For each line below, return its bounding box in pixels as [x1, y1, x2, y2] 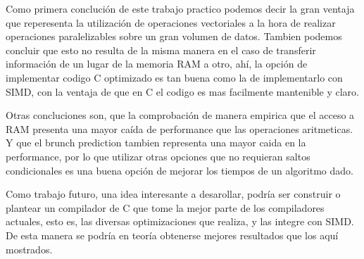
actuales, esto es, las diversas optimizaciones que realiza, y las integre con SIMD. [6, 214, 354, 229]
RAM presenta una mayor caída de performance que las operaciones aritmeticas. [6, 121, 353, 136]
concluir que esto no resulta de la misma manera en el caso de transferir [6, 42, 316, 57]
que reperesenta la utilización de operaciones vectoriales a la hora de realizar [6, 15, 336, 30]
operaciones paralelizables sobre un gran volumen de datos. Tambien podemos [6, 29, 342, 44]
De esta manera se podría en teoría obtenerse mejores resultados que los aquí [6, 227, 339, 242]
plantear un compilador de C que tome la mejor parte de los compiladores [6, 200, 325, 215]
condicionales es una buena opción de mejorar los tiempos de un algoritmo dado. [6, 163, 353, 177]
